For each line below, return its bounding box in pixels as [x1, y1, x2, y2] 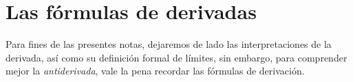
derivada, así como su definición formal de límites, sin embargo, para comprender [6, 50, 347, 64]
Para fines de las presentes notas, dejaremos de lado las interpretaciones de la [6, 37, 332, 51]
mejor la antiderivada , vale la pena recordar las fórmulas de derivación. [6, 64, 305, 78]
